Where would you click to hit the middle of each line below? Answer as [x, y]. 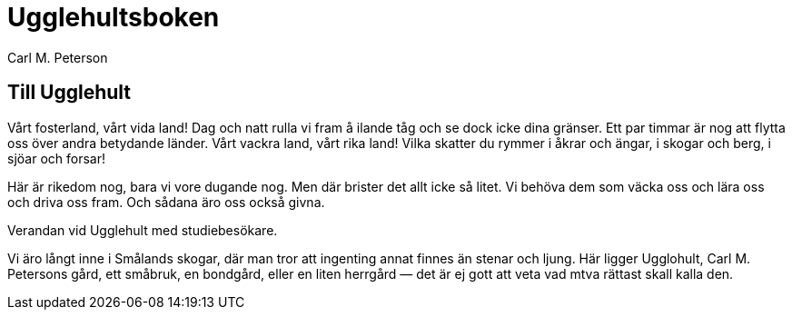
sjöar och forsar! [56, 158]
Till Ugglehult [69, 93]
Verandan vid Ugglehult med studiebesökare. [143, 230]
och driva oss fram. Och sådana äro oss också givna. [166, 202]
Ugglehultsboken [114, 17]
